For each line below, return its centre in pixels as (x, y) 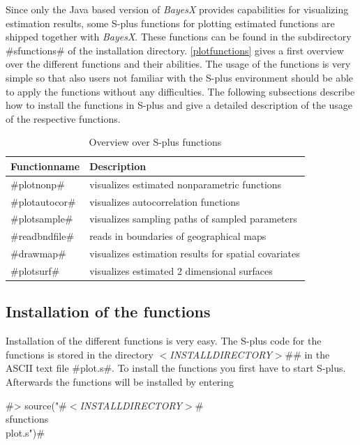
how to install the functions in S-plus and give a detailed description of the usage (179, 105)
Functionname (45, 166)
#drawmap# (38, 254)
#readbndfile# (43, 236)
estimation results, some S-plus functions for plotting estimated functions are (170, 23)
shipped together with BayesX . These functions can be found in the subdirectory (179, 37)
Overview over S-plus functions (155, 142)
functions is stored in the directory (80, 354)
